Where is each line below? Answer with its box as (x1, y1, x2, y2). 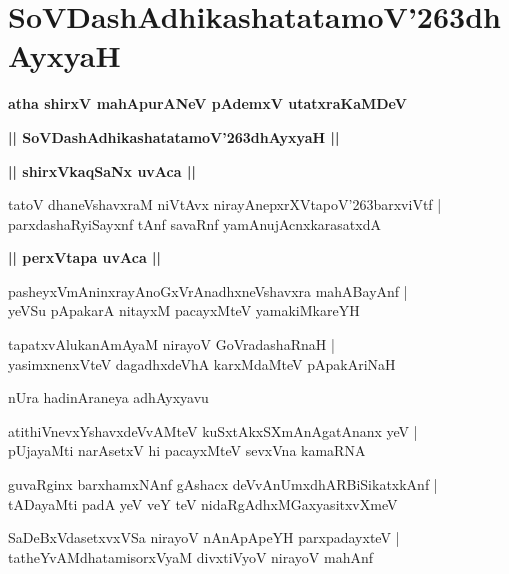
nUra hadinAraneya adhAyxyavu (8, 387, 209, 408)
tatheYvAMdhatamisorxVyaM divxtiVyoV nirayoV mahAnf (8, 546, 374, 567)
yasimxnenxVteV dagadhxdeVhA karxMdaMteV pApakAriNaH (8, 353, 396, 374)
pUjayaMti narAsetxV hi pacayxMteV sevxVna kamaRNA (8, 440, 366, 461)
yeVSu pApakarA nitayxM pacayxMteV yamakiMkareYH (8, 300, 360, 321)
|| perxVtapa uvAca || (8, 247, 162, 268)
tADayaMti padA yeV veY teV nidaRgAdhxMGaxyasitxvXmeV (8, 493, 398, 514)
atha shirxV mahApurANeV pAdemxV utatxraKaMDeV (8, 93, 407, 114)
